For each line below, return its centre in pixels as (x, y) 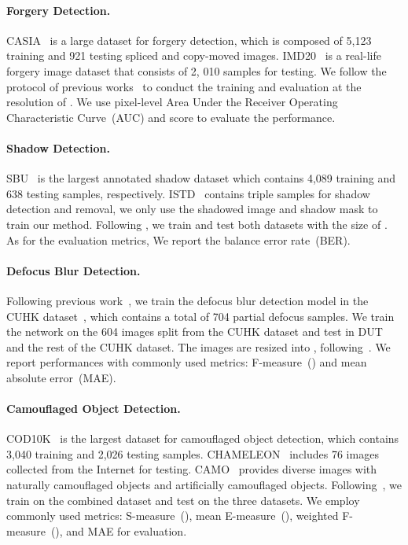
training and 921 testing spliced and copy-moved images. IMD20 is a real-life (194, 55)
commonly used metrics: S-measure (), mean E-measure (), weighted (173, 516)
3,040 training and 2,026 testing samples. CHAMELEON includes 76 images (193, 453)
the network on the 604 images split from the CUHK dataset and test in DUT (195, 331)
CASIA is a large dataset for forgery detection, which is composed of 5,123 (189, 40)
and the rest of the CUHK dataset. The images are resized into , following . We (198, 346)
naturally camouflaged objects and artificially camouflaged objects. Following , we (204, 485)
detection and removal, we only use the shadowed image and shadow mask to (192, 209)
